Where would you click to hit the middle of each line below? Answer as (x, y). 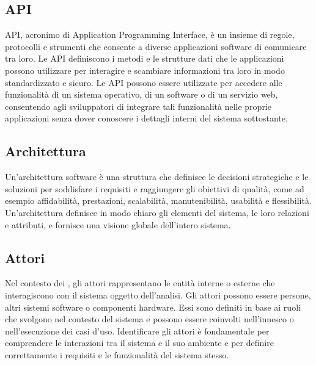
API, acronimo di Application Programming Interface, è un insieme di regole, (150, 34)
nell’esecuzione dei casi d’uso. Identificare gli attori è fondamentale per (137, 331)
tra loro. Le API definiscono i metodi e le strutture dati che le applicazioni (145, 58)
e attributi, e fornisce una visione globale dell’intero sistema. (118, 224)
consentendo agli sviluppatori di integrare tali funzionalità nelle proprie (138, 106)
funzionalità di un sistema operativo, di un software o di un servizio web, (141, 94)
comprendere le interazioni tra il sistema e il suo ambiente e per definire (139, 343)
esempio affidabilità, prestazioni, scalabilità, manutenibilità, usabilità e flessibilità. (158, 201)
